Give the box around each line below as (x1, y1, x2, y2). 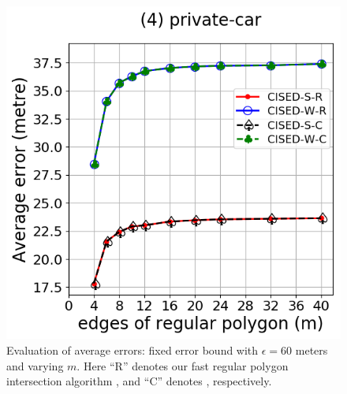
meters (295, 342, 328, 359)
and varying (6, 357, 64, 374)
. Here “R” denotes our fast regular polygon (76, 357, 289, 374)
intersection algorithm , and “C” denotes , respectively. (6, 373, 272, 389)
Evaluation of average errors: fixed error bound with (6, 342, 259, 359)
